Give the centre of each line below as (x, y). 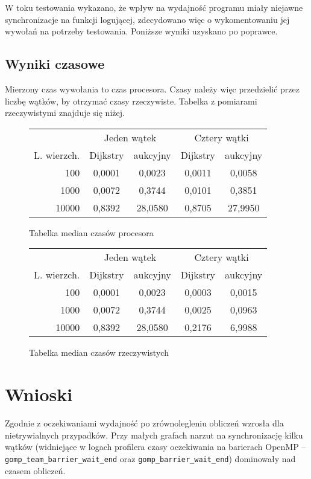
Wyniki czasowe (55, 64)
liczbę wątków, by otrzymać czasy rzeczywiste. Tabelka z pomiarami (131, 101)
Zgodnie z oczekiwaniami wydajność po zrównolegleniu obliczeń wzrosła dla (144, 423)
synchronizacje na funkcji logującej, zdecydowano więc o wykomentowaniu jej (147, 19)
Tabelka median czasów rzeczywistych (99, 352)
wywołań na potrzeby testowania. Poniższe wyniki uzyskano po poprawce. (141, 31)
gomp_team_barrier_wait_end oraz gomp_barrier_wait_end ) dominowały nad (150, 458)
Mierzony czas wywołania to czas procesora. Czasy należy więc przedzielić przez (152, 88)
